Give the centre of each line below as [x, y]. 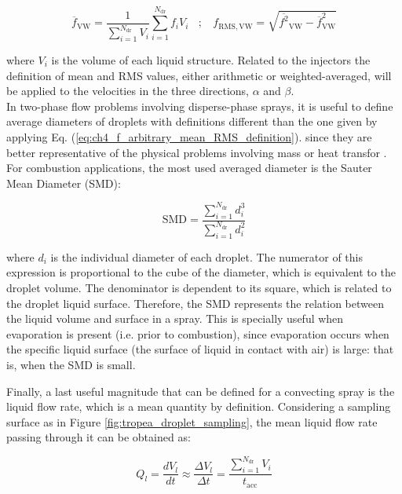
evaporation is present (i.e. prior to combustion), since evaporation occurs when [198, 333]
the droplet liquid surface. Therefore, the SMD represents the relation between [195, 303]
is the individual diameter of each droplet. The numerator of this [206, 256]
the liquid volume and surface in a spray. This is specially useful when [175, 318]
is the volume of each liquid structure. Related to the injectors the [211, 59]
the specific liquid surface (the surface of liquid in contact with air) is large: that [200, 349]
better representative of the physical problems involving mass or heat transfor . [197, 152]
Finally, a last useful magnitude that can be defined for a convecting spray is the [201, 391]
